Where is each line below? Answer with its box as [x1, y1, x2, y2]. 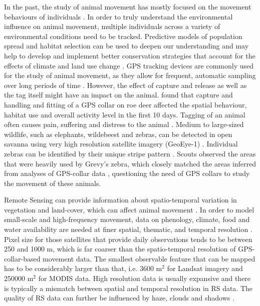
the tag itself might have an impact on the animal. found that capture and [4, 89, 233, 100]
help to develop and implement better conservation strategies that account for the [4, 50, 255, 60]
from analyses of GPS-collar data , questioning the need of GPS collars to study [4, 168, 250, 178]
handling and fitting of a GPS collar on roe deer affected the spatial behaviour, [4, 99, 247, 109]
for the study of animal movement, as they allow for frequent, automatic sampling [4, 70, 256, 80]
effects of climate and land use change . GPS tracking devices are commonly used [4, 60, 254, 70]
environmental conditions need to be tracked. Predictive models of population [4, 30, 242, 41]
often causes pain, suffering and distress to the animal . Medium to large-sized [4, 119, 244, 129]
